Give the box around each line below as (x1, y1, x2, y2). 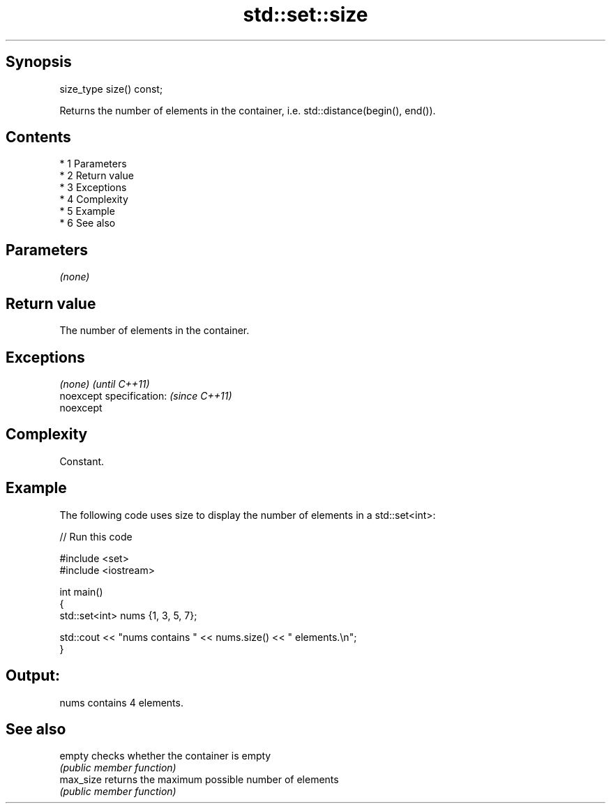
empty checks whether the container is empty (59, 750, 271, 762)
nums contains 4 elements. (59, 696, 183, 709)
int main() (59, 585, 103, 598)
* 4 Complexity (59, 193, 128, 206)
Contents (6, 128, 71, 146)
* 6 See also (59, 217, 116, 229)
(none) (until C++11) (59, 377, 150, 390)
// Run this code (59, 530, 133, 543)
